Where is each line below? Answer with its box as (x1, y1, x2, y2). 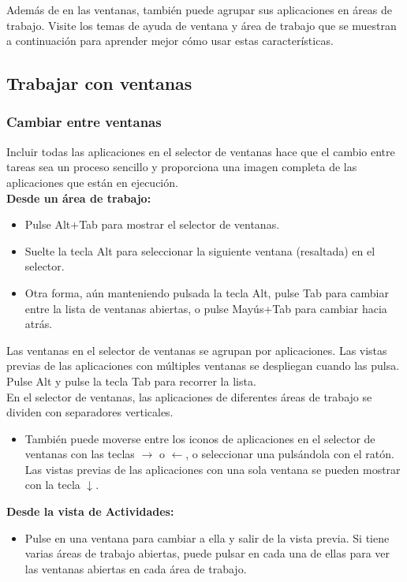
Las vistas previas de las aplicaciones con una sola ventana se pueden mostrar (24, 461, 401, 477)
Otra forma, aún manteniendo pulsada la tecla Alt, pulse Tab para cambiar (24, 284, 389, 300)
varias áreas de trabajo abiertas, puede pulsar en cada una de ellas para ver (24, 545, 390, 561)
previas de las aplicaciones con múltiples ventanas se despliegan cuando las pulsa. (6, 357, 400, 374)
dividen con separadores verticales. (6, 404, 174, 420)
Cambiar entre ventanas (6, 112, 162, 132)
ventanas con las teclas (24, 446, 135, 462)
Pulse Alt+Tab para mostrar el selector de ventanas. (24, 216, 280, 233)
